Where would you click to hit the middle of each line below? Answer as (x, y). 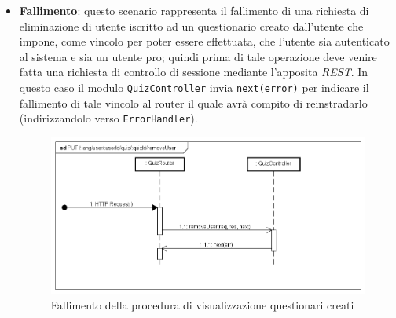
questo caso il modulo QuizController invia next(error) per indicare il (194, 87)
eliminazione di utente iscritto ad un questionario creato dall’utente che (191, 26)
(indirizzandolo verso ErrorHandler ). (108, 118)
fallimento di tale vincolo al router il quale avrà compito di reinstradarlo (193, 102)
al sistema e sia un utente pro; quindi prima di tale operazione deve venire (198, 56)
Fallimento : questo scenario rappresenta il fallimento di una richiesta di (194, 10)
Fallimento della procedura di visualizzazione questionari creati (202, 304)
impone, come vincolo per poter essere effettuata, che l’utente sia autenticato (204, 41)
